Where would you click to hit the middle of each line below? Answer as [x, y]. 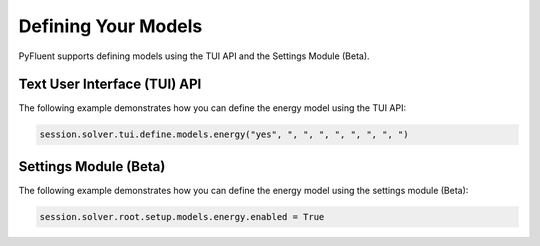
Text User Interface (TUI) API [110, 84]
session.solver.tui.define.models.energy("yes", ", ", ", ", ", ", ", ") [224, 134]
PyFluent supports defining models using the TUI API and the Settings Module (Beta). [194, 56]
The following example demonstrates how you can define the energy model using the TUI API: [212, 108]
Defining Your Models [110, 26]
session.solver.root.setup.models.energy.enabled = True [182, 216]
